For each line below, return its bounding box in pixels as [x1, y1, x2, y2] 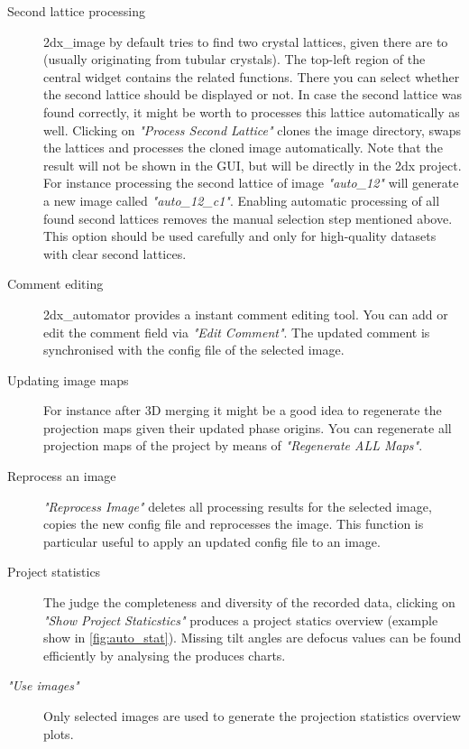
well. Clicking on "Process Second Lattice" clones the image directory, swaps [43, 120, 461, 139]
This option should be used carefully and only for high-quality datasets [43, 227, 437, 245]
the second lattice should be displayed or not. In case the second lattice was [43, 85, 463, 104]
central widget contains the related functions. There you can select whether [43, 67, 460, 86]
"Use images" [7, 676, 79, 695]
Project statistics [7, 562, 101, 581]
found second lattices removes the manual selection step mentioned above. [43, 208, 453, 227]
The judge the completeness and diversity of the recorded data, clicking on [43, 593, 455, 612]
